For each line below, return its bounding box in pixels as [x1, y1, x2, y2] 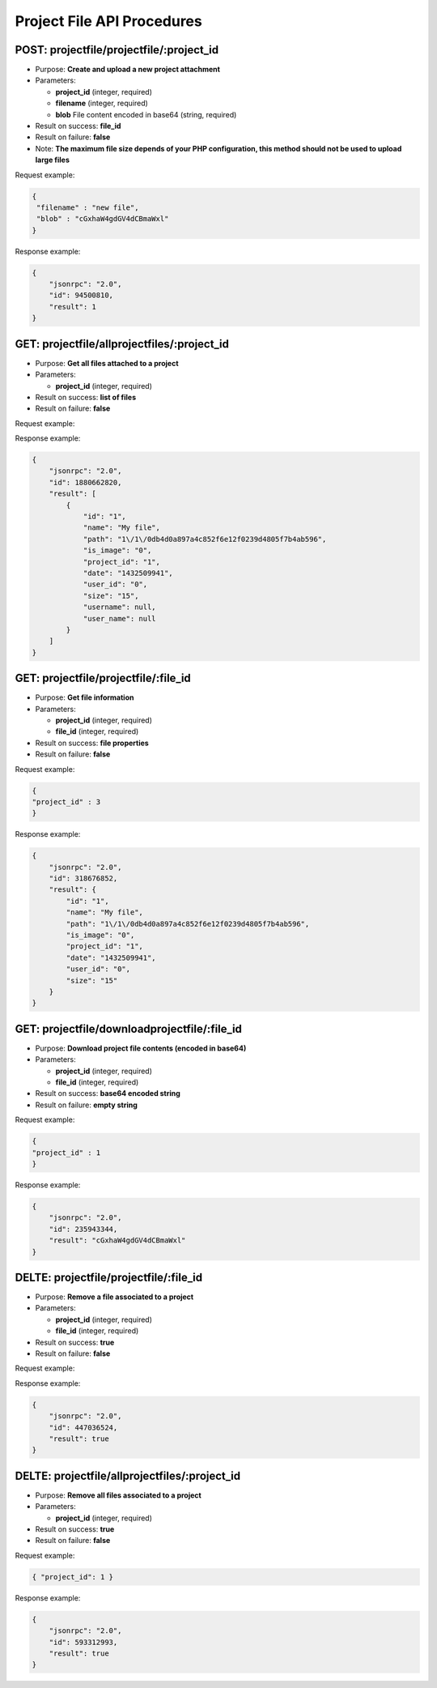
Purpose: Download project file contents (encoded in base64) [35, 1043, 247, 1053]
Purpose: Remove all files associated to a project [35, 1490, 202, 1500]
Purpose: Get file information [35, 693, 134, 702]
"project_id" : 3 [32, 797, 101, 806]
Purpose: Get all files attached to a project [35, 358, 179, 368]
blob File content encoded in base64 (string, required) [55, 109, 237, 119]
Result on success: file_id [35, 121, 121, 131]
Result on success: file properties [35, 738, 149, 748]
